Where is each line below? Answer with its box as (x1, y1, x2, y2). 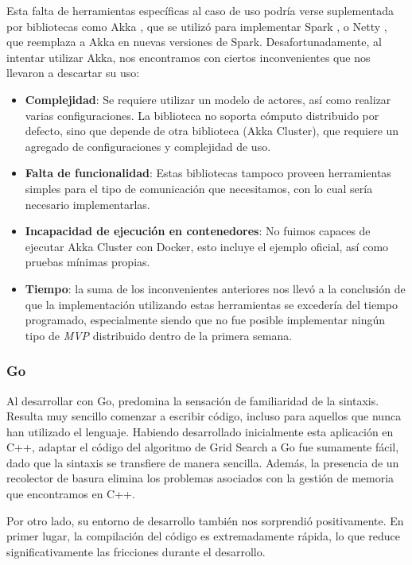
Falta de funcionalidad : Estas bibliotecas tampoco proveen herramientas (25, 164, 391, 181)
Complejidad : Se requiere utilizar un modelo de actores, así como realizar (25, 91, 391, 107)
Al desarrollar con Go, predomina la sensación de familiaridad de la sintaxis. (6, 392, 379, 408)
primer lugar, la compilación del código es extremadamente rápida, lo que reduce (6, 528, 400, 544)
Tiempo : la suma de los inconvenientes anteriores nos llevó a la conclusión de (25, 280, 406, 296)
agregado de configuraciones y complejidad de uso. (25, 137, 271, 154)
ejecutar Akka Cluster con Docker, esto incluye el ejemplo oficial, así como (25, 238, 389, 254)
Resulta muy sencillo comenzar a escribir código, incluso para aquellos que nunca (6, 408, 402, 424)
